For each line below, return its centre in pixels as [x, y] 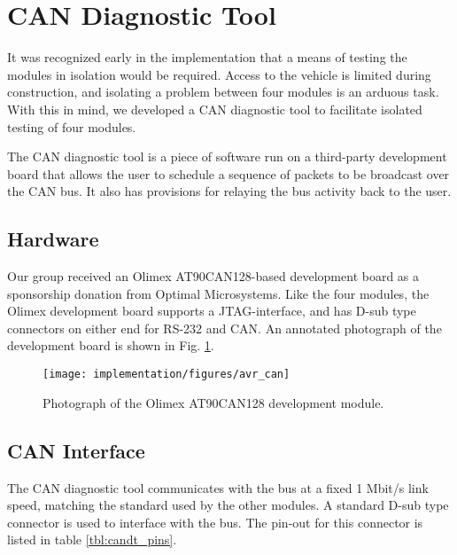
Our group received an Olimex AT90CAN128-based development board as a [213, 276]
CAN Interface [76, 450]
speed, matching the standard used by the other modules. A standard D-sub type [228, 505]
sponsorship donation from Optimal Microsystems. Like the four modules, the [218, 293]
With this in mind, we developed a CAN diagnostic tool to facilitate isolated [215, 109]
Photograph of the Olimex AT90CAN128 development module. [213, 402]
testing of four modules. [72, 126]
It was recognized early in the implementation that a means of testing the [207, 57]
